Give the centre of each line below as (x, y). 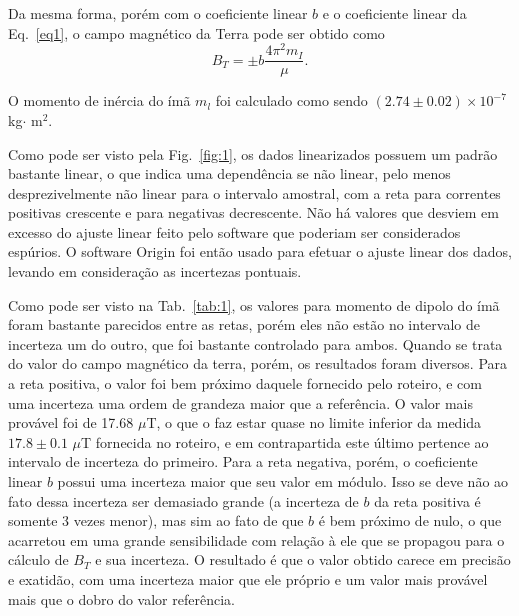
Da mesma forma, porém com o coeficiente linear (158, 13)
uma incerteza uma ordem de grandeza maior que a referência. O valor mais (241, 402)
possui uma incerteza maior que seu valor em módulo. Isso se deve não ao (283, 481)
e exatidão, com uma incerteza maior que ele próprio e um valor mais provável (248, 578)
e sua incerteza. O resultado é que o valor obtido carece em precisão (303, 559)
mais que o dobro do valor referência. (121, 598)
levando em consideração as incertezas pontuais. (155, 271)
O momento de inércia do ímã (99, 100)
